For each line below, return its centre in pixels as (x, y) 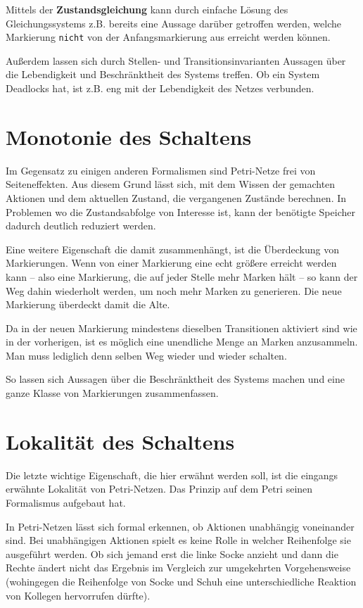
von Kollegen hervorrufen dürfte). (78, 595)
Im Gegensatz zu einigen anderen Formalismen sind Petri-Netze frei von (161, 170)
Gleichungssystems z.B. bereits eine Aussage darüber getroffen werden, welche (173, 23)
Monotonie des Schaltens (129, 136)
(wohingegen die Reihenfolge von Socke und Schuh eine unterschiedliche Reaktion (181, 581)
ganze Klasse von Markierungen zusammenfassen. (112, 393)
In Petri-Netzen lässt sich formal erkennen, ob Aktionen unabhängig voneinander (180, 526)
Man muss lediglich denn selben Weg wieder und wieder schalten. (146, 355)
